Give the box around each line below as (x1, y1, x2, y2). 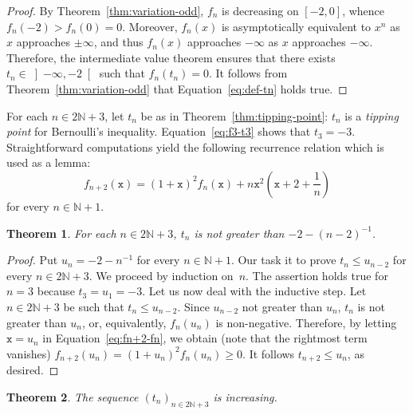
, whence (342, 2, 385, 18)
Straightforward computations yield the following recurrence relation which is (6, 138, 384, 155)
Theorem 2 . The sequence (6, 388, 139, 405)
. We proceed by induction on (88, 267, 234, 283)
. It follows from (209, 65, 288, 81)
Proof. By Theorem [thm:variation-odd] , (6, 2, 204, 18)
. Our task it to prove (230, 251, 336, 268)
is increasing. (213, 388, 277, 405)
